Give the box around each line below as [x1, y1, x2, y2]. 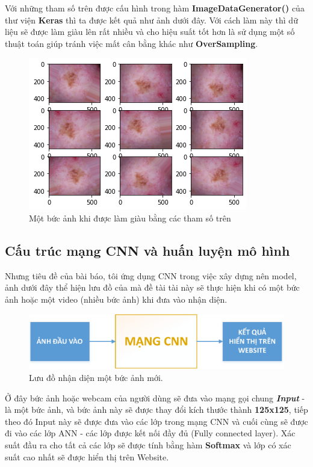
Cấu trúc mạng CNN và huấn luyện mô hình [5, 241, 290, 259]
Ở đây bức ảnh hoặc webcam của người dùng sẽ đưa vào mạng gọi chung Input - [5, 391, 305, 404]
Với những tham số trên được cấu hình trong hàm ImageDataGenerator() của [5, 2, 305, 14]
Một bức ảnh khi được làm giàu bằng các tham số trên [29, 211, 231, 224]
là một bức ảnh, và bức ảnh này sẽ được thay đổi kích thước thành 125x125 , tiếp [5, 403, 308, 416]
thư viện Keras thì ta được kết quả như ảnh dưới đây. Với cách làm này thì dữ [5, 13, 298, 26]
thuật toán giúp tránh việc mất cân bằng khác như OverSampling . [5, 37, 258, 49]
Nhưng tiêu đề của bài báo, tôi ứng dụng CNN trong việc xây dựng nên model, [5, 269, 297, 282]
